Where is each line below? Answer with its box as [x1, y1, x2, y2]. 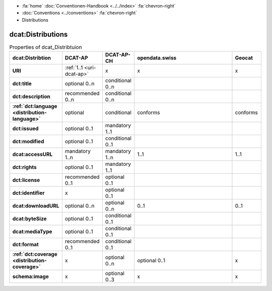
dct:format [12, 241, 39, 248]
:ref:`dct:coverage [12, 251, 57, 258]
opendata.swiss [137, 54, 177, 61]
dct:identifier [12, 189, 45, 197]
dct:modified [12, 138, 44, 145]
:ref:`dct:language [12, 103, 57, 110]
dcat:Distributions [9, 30, 68, 39]
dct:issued [12, 125, 39, 132]
